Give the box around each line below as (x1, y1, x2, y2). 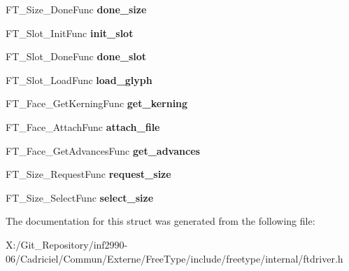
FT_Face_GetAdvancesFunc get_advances (6, 143, 200, 158)
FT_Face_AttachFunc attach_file (6, 119, 160, 134)
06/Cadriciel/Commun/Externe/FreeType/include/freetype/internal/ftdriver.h (6, 251, 343, 265)
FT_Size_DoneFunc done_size (6, 2, 147, 16)
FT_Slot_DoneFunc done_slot (6, 49, 147, 64)
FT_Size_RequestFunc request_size (6, 167, 171, 181)
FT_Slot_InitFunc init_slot (6, 25, 134, 40)
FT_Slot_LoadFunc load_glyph (6, 72, 152, 87)
